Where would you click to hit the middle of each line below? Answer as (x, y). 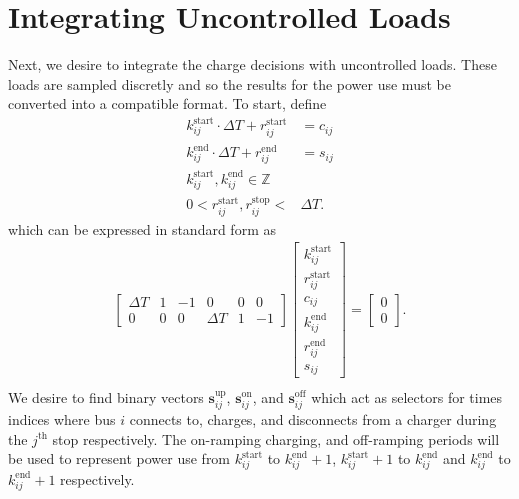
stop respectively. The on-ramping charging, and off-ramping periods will (276, 438)
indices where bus (62, 418)
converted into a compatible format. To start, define (167, 103)
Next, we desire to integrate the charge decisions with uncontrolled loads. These (252, 64)
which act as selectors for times (407, 396)
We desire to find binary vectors (106, 396)
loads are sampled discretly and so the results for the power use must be (229, 83)
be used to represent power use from (119, 458)
